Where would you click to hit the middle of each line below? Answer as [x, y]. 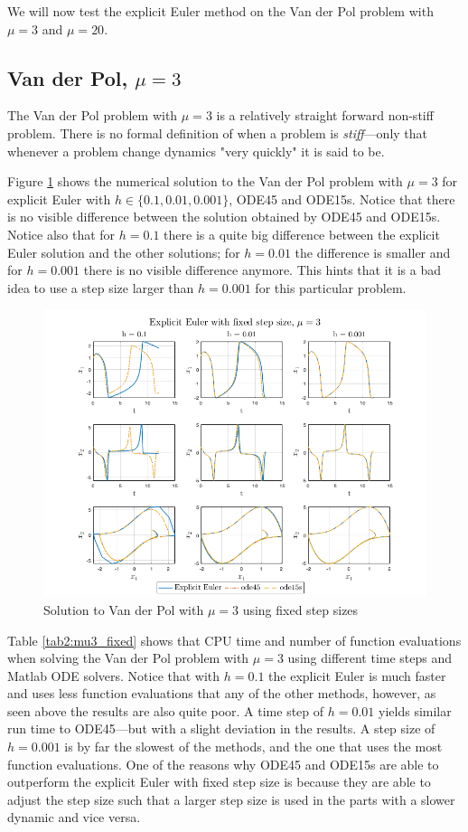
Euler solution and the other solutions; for [124, 252]
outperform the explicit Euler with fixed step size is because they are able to [219, 782]
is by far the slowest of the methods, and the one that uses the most [253, 747]
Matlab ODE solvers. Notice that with [114, 675]
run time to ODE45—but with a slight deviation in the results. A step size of [221, 728]
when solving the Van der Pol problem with [128, 658]
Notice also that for [61, 234]
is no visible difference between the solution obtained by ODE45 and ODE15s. [224, 217]
